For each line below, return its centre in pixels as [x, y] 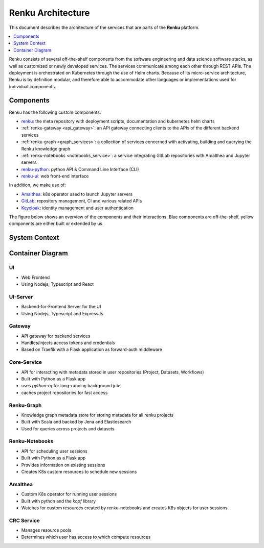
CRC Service [24, 521]
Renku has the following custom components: [55, 112]
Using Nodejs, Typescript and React [57, 284]
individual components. [33, 86]
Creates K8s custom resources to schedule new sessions [79, 472]
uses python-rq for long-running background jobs [71, 386]
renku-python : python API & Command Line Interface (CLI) [80, 169]
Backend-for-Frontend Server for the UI [61, 307]
